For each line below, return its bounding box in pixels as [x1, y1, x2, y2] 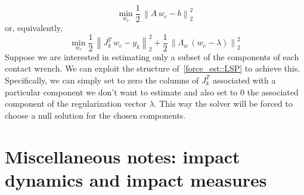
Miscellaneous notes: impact [5, 144, 240, 168]
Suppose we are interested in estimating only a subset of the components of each [5, 50, 299, 63]
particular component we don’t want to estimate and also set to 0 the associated [5, 85, 299, 98]
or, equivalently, [5, 21, 63, 34]
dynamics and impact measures [5, 167, 267, 191]
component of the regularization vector [5, 97, 147, 110]
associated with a [212, 73, 276, 86]
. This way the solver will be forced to [154, 97, 293, 110]
